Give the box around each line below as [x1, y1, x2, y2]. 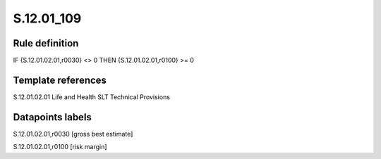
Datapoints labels [13, 111, 92, 123]
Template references [13, 74, 107, 86]
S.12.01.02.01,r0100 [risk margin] [13, 143, 107, 151]
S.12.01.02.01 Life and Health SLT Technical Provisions [13, 92, 171, 101]
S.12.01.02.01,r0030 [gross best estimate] [13, 129, 133, 138]
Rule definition [13, 37, 79, 49]
